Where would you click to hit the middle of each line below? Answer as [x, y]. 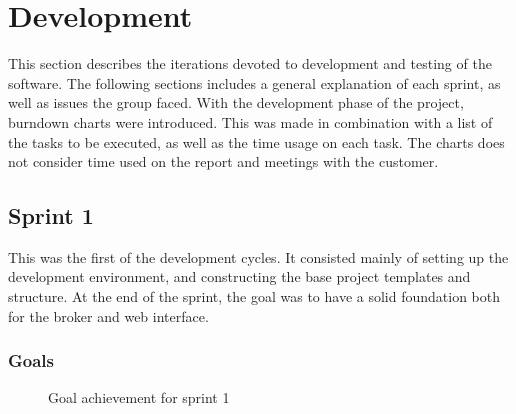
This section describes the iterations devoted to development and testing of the [250, 63]
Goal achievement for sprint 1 [139, 397]
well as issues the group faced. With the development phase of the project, [236, 102]
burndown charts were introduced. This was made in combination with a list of [250, 121]
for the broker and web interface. [108, 315]
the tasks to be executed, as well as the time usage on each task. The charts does [256, 141]
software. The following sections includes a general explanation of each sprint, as [254, 82]
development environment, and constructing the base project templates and [239, 276]
